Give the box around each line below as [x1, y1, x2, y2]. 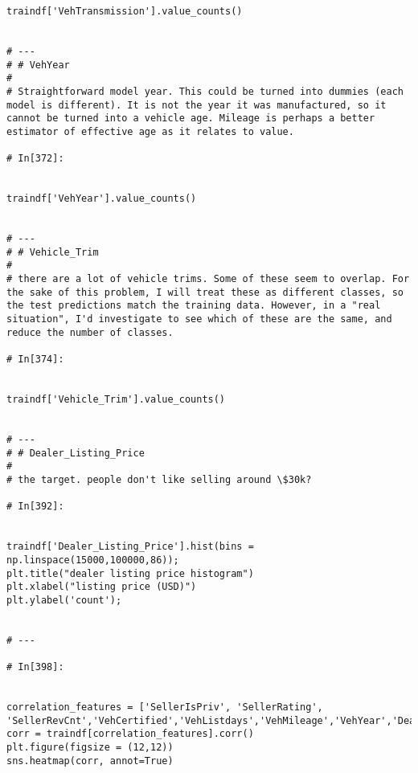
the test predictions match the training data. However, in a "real [6, 300, 381, 312]
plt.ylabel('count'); [6, 594, 122, 606]
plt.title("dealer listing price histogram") [6, 567, 254, 579]
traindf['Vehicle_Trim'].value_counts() [6, 394, 226, 406]
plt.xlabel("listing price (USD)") [6, 581, 197, 593]
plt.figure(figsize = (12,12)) [6, 742, 174, 754]
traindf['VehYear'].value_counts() [6, 193, 197, 205]
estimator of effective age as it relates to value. [6, 125, 294, 137]
